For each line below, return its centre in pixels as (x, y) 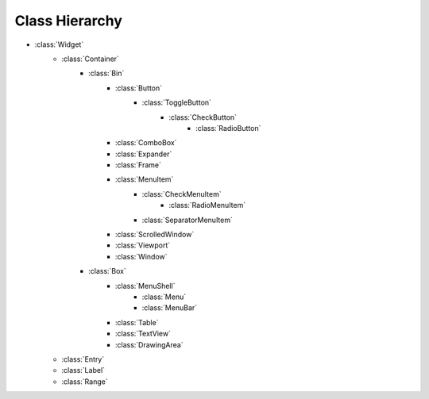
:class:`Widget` (59, 44)
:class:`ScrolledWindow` (155, 235)
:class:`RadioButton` (228, 128)
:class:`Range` (85, 382)
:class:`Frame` (139, 165)
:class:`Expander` (144, 154)
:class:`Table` (137, 322)
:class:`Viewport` (143, 245)
